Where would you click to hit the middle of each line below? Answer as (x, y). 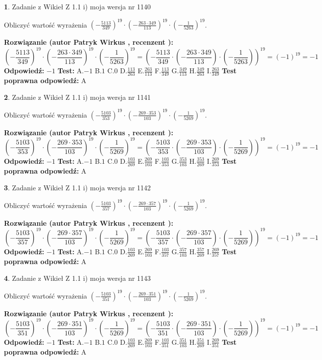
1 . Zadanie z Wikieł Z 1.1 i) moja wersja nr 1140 (78, 6)
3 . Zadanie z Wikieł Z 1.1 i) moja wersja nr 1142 (78, 187)
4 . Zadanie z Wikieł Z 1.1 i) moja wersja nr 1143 (78, 278)
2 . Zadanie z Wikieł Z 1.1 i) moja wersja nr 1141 (78, 97)
